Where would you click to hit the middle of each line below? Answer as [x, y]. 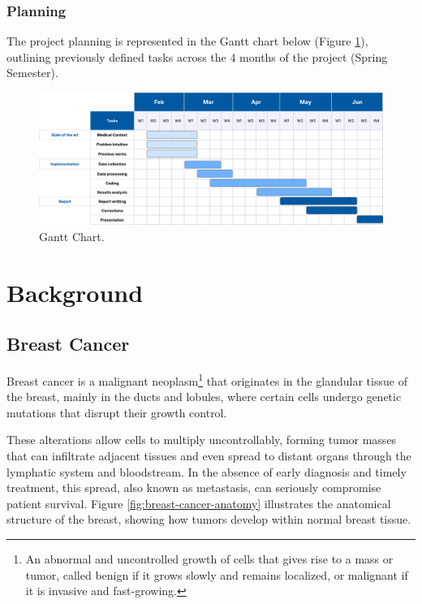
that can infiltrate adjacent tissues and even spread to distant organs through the [209, 455]
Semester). [32, 73]
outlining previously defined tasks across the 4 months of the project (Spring [197, 56]
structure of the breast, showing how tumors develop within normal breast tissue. [209, 519]
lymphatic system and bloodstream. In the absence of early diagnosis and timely [207, 471]
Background [75, 292]
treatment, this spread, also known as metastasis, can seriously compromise [194, 488]
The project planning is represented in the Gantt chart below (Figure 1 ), [187, 41]
